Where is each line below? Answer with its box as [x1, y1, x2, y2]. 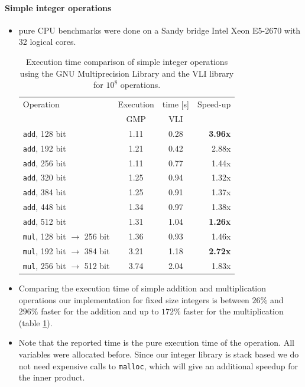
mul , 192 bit [22, 244, 66, 257]
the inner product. [18, 371, 85, 383]
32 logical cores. [18, 35, 76, 48]
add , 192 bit [22, 142, 66, 154]
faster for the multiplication [183, 305, 284, 317]
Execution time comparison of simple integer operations [25, 55, 228, 67]
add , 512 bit [22, 215, 66, 228]
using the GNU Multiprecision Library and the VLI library [20, 67, 234, 79]
